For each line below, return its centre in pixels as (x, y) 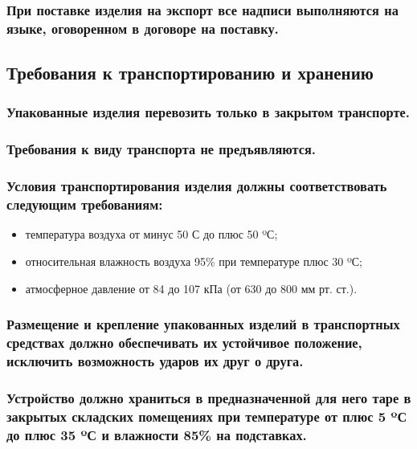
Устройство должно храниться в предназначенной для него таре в (209, 397)
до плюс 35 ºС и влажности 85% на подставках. (157, 434)
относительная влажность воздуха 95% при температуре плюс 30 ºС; (194, 261)
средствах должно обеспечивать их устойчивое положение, (184, 342)
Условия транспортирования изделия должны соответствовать (197, 186)
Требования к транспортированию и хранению (190, 73)
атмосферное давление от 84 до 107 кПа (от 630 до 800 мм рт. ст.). (191, 288)
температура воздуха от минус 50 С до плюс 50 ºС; (151, 234)
